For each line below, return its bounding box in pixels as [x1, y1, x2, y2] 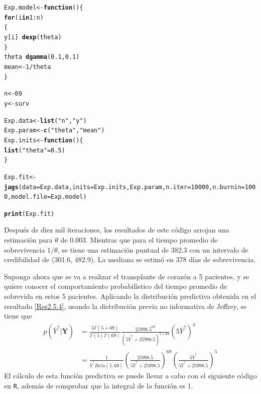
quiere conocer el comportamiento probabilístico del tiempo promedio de [4, 281, 227, 291]
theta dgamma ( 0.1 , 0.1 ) [4, 53, 80, 61]
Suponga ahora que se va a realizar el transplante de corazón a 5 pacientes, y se [4, 271, 249, 281]
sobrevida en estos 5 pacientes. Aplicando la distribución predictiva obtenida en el [4, 291, 256, 301]
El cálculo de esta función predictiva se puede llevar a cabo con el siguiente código [4, 370, 257, 381]
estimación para [4, 234, 53, 245]
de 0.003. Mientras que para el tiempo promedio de [60, 234, 218, 245]
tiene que [4, 310, 32, 321]
